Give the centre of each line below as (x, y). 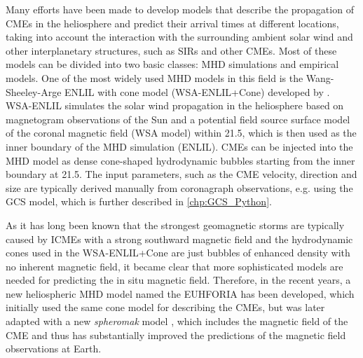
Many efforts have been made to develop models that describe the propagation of (180, 9)
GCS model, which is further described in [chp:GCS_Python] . (139, 201)
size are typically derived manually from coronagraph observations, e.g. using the (179, 187)
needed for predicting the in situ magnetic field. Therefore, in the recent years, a (178, 280)
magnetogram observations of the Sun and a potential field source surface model (178, 119)
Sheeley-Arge (34, 91)
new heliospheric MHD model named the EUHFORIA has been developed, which (180, 293)
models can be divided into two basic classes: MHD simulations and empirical (172, 64)
